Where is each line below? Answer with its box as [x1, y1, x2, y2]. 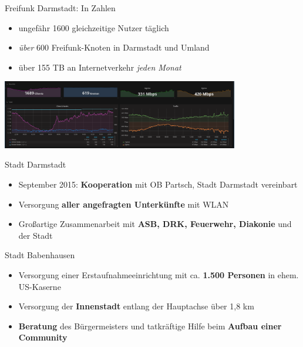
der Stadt [18, 229, 53, 241]
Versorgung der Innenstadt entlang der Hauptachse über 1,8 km [18, 300, 254, 312]
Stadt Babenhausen [5, 249, 75, 261]
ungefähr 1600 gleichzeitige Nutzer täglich [18, 21, 169, 34]
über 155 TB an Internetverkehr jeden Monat [18, 61, 181, 73]
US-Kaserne [18, 280, 61, 292]
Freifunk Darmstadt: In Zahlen [5, 2, 116, 14]
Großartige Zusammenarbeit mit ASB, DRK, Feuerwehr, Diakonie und [18, 218, 292, 230]
